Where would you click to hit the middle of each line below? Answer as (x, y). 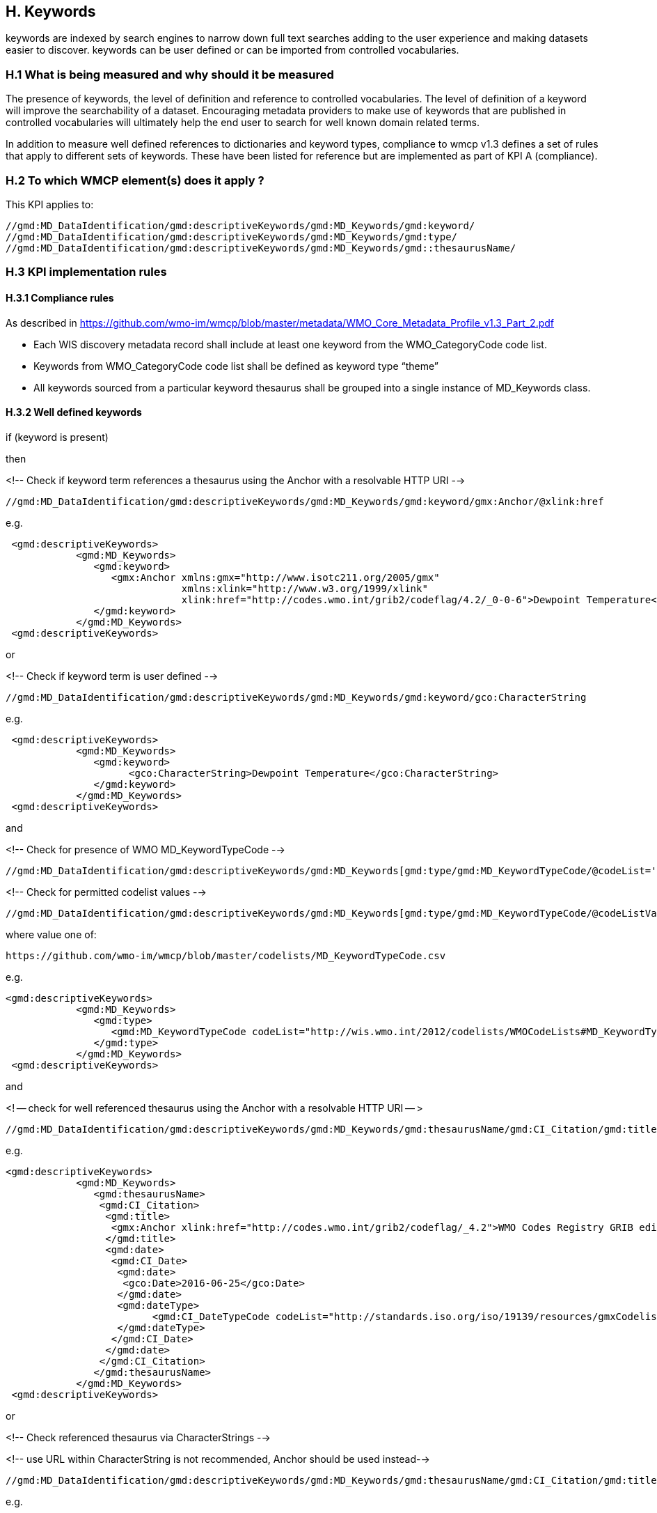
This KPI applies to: (50, 204)
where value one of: (51, 934)
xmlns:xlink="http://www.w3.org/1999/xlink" (304, 588)
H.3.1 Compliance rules (60, 297)
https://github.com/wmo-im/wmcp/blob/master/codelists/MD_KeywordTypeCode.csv (226, 955)
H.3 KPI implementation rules (86, 272)
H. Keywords (51, 11)
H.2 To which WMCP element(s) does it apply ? (135, 180)
